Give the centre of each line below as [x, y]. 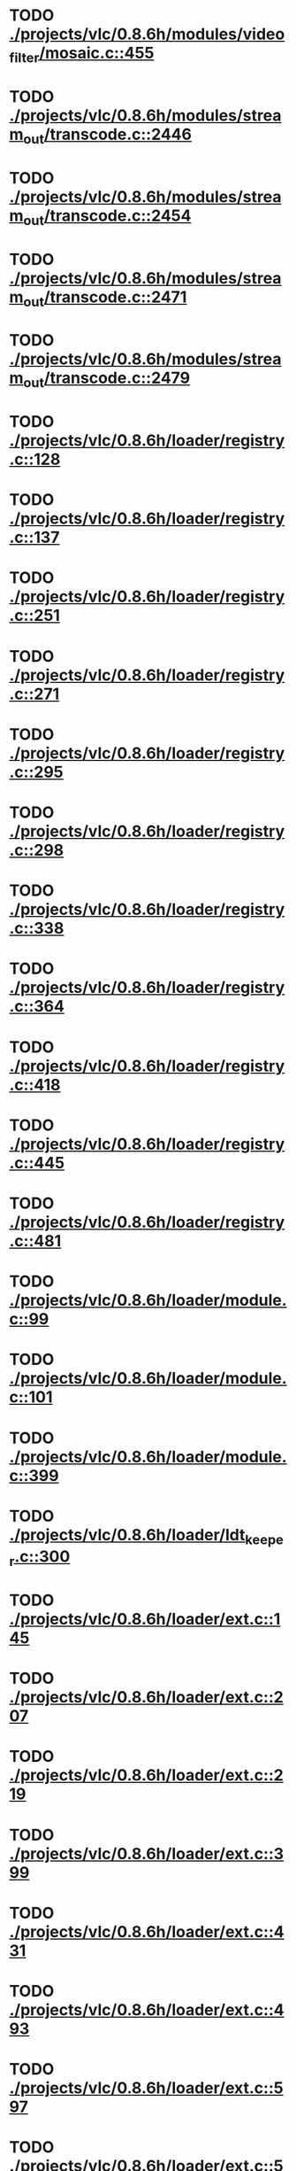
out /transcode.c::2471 [105, 299]
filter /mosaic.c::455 [82, 55]
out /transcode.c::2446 [108, 136]
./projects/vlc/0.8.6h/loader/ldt [127, 1535]
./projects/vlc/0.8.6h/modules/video [147, 34]
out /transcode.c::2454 [107, 217]
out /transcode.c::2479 [107, 380]
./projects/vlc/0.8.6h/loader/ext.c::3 [147, 1853]
